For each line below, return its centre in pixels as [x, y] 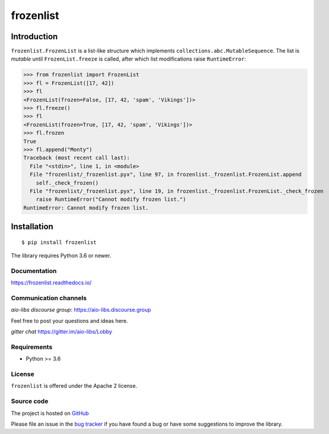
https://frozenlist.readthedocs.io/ [51, 283]
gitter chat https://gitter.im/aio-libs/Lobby [62, 332]
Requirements [32, 347]
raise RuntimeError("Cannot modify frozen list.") [111, 199]
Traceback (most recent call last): [77, 158]
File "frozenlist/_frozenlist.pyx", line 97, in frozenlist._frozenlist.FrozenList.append [166, 175]
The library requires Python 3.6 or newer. [61, 256]
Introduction [34, 37]
